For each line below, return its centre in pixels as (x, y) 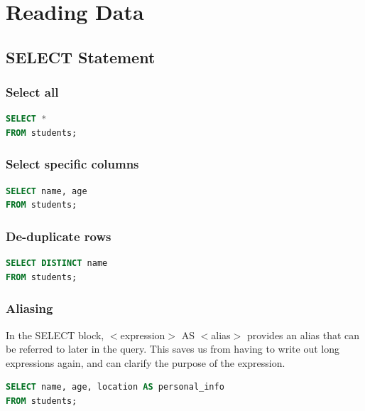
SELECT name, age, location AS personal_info (115, 387)
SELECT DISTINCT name (57, 263)
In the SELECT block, (55, 335)
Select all (32, 92)
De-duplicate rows (59, 236)
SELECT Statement (81, 57)
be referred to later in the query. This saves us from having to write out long (173, 349)
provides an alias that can (303, 335)
